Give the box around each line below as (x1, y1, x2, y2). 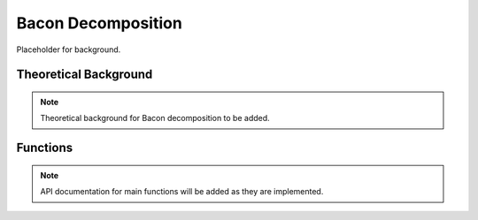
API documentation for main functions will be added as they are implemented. (40, 186, 324, 197)
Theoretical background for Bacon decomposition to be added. (40, 113, 270, 124)
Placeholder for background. (16, 44, 121, 55)
